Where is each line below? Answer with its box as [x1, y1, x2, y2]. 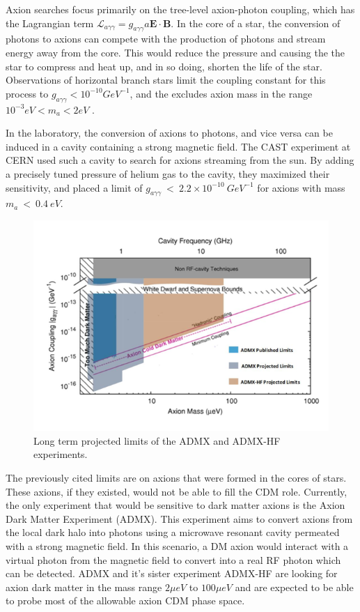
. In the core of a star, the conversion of [171, 15, 341, 30]
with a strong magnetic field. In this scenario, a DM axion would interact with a [6, 538, 349, 553]
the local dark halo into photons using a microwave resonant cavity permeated [6, 525, 340, 540]
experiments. [33, 447, 88, 461]
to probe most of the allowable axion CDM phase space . [6, 593, 245, 608]
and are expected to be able [235, 579, 354, 594]
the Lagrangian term [6, 15, 94, 30]
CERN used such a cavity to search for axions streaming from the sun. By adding [6, 153, 354, 167]
